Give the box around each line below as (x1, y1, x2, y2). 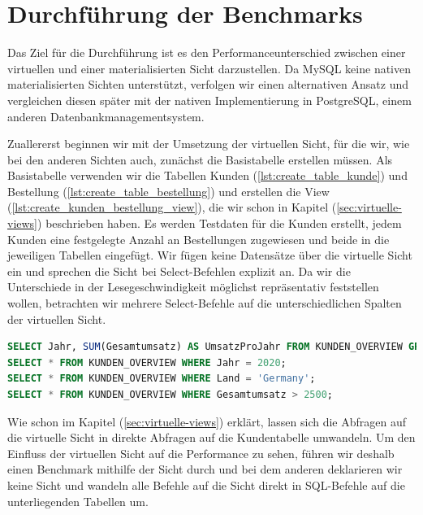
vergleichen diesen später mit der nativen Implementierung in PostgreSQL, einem (7, 91, 412, 108)
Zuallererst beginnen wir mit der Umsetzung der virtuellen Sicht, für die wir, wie (7, 135, 410, 152)
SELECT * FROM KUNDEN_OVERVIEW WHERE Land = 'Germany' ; (7, 373, 316, 385)
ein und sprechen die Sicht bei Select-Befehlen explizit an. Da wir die (7, 262, 351, 279)
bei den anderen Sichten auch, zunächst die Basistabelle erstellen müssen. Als (7, 151, 393, 168)
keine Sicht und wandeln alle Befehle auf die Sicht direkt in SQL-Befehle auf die (7, 476, 405, 493)
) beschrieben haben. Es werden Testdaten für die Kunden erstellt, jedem (37, 215, 402, 232)
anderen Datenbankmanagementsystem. (7, 107, 205, 124)
